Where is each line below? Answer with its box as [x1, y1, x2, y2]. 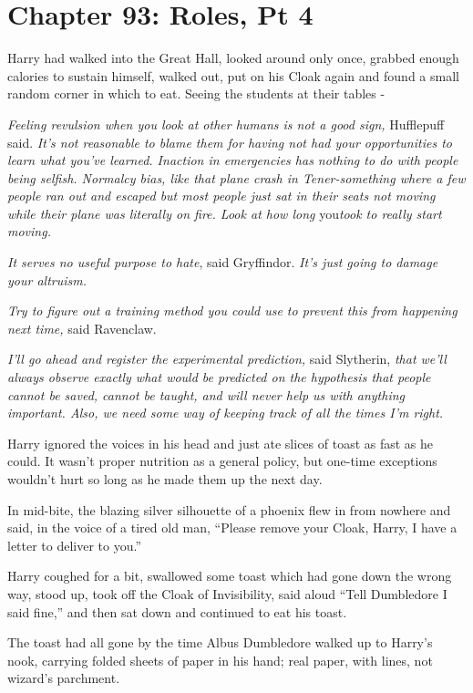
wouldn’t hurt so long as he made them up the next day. [7, 470, 323, 488]
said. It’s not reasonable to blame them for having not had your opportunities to [7, 132, 452, 151]
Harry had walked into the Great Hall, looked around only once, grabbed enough [7, 48, 459, 67]
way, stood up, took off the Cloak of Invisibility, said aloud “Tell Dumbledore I [7, 584, 447, 603]
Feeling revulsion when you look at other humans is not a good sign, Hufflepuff [7, 114, 445, 133]
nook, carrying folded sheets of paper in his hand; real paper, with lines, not [7, 650, 433, 669]
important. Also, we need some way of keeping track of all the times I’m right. [7, 403, 444, 422]
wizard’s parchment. [7, 668, 120, 688]
